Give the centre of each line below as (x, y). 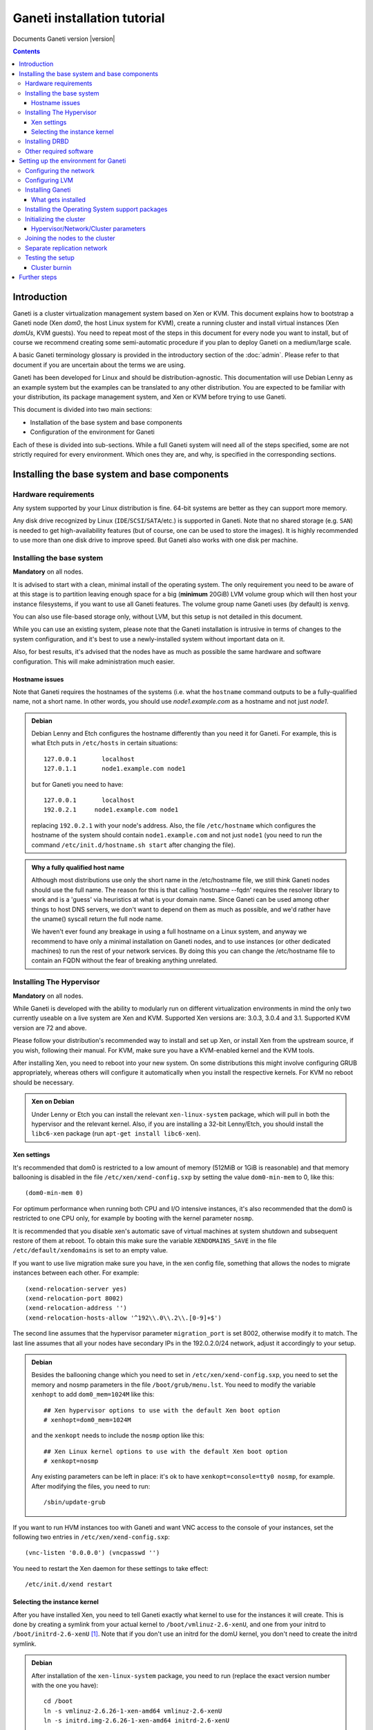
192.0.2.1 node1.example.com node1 (111, 810)
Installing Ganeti (48, 190)
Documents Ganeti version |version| (64, 39)
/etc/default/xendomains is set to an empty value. (90, 1250)
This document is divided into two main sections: (82, 410)
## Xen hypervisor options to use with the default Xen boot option (162, 1410)
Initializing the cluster (55, 219)
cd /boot (58, 1701)
